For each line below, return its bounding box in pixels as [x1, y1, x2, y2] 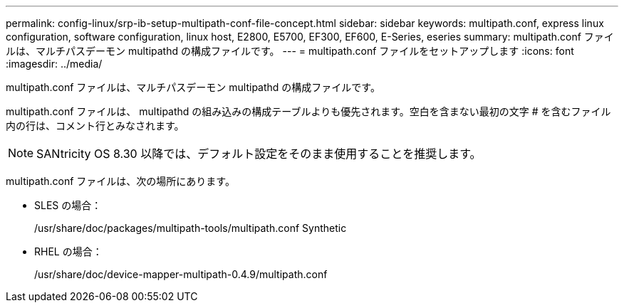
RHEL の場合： [34, 245, 103, 257]
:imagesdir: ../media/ [6, 58, 103, 70]
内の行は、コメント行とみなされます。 [6, 120, 184, 132]
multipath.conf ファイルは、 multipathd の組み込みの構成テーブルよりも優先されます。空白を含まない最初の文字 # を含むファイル [6, 105, 611, 117]
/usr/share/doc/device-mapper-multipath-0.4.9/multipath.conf [34, 268, 328, 280]
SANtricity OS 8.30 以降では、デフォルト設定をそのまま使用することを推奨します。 [36, 147, 482, 161]
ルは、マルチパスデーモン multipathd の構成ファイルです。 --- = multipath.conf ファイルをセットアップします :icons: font [6, 45, 574, 57]
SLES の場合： [34, 199, 102, 211]
